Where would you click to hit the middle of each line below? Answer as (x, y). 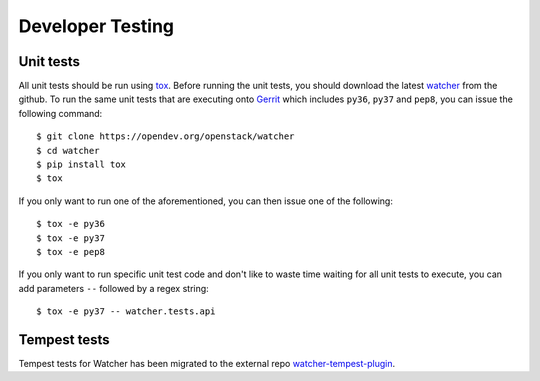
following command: (60, 113)
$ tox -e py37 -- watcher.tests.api (126, 311)
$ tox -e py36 (70, 224)
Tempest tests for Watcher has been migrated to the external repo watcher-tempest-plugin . (207, 364)
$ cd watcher (68, 150)
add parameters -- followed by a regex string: (113, 288)
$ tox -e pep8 (70, 251)
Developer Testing (96, 26)
